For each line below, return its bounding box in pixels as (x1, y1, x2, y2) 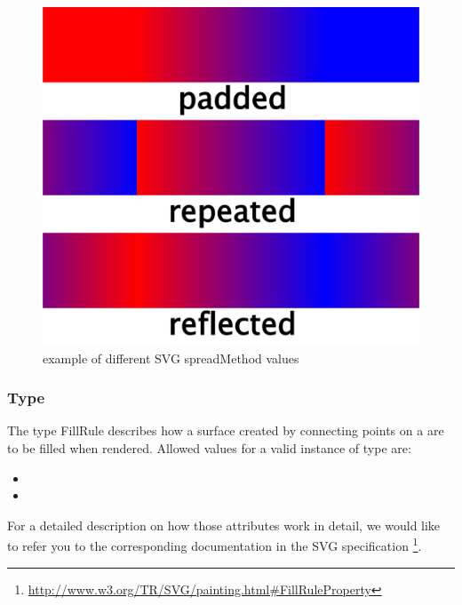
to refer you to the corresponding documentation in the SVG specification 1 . (7, 534, 422, 554)
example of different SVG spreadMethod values (43, 348, 299, 367)
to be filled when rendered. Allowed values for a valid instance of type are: (7, 438, 411, 457)
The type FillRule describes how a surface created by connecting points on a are (7, 421, 444, 440)
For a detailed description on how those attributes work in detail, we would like (7, 515, 441, 534)
